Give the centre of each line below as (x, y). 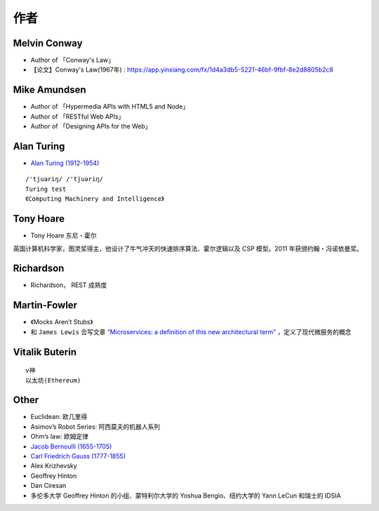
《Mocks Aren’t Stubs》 (62, 322)
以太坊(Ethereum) (53, 380)
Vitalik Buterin (45, 352)
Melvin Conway (48, 43)
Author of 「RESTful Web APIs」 (78, 117)
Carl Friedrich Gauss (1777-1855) (78, 456)
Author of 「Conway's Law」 (73, 60)
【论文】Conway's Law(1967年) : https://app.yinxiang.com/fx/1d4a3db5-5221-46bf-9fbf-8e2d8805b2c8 (182, 69)
